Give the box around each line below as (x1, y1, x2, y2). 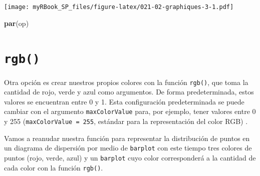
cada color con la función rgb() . (4, 162, 103, 172)
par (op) (4, 17, 29, 28)
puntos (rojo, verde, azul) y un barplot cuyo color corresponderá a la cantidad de (4, 152, 256, 162)
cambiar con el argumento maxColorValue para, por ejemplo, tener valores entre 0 (4, 106, 256, 116)
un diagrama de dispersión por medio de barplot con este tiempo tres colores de (4, 142, 252, 153)
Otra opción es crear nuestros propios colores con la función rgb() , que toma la (4, 76, 248, 87)
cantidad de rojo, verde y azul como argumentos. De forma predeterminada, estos (4, 86, 254, 97)
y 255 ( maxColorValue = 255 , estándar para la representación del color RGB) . (4, 116, 248, 126)
